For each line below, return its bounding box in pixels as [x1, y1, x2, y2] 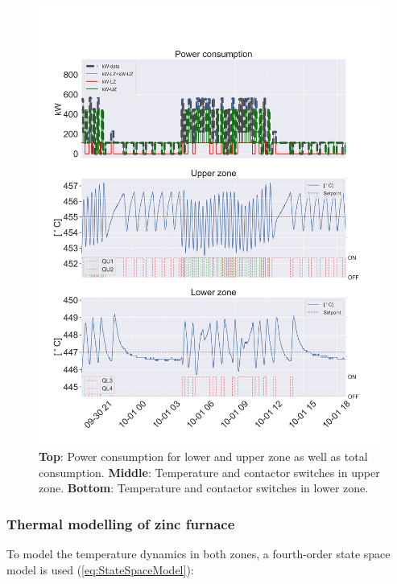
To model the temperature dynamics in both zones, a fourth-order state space [6, 545, 391, 562]
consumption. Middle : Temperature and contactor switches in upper [39, 463, 380, 480]
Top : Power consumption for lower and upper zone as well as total [39, 448, 368, 465]
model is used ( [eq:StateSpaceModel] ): [6, 561, 194, 578]
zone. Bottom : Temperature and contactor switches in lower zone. [39, 479, 369, 496]
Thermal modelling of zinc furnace [6, 513, 235, 533]
